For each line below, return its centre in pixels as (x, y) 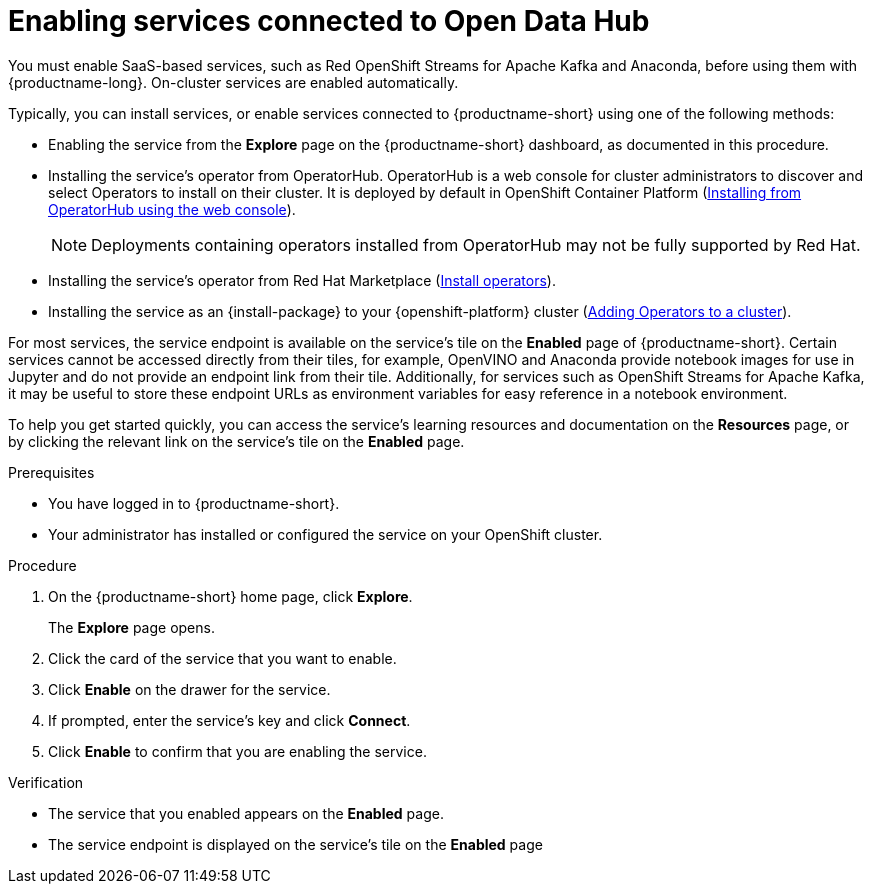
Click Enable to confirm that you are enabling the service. (237, 751)
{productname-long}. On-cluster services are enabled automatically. (233, 82)
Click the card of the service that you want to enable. (222, 658)
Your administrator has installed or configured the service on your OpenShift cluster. (325, 534)
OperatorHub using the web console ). (172, 209)
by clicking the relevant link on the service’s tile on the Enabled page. (236, 441)
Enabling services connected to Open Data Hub (329, 21)
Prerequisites (51, 472)
